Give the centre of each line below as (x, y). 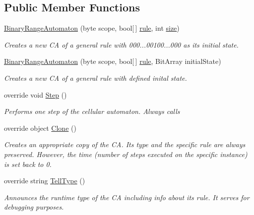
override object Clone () (40, 128)
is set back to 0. (28, 164)
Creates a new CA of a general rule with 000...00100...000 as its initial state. (121, 44)
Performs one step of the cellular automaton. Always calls (92, 111)
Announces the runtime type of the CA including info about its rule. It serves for (127, 197)
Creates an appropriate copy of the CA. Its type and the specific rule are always (125, 144)
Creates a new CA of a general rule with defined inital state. (95, 78)
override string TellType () (45, 181)
